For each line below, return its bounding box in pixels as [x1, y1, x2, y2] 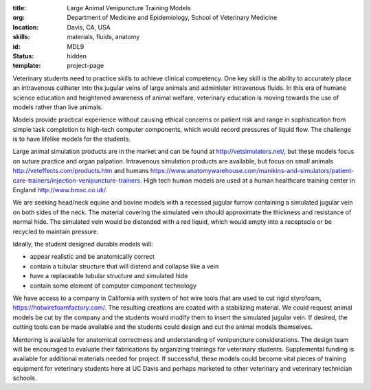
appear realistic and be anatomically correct [30, 253, 155, 261]
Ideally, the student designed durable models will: [12, 240, 154, 248]
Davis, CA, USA [67, 23, 111, 31]
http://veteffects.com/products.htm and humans [12, 167, 149, 175]
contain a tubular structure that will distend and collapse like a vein [30, 262, 219, 271]
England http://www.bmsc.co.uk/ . [12, 186, 108, 194]
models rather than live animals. [12, 103, 103, 111]
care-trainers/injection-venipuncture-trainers [12, 176, 141, 185]
